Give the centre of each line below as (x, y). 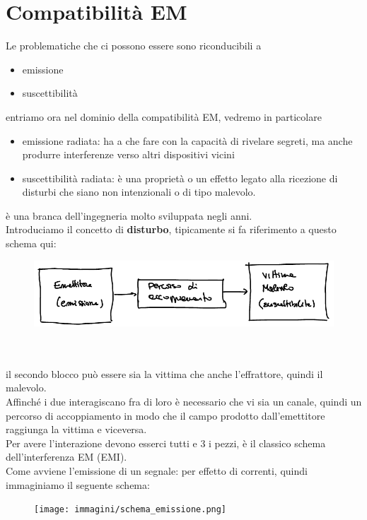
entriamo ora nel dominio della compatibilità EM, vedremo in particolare (164, 116)
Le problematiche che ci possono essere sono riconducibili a (134, 46)
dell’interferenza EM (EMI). (66, 457)
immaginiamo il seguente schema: (78, 484)
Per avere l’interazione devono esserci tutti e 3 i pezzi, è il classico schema (166, 443)
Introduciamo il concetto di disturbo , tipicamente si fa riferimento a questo (171, 229)
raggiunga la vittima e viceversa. (76, 429)
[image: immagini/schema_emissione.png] (130, 510)
